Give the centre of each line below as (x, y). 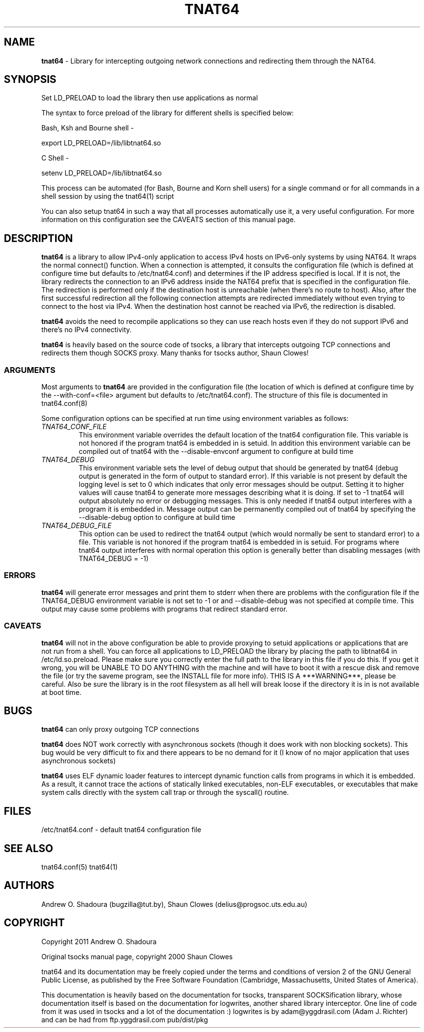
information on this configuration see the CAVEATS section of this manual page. (168, 220)
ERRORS (20, 575)
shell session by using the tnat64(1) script (108, 196)
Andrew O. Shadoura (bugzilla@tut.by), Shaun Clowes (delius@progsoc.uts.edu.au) (174, 904)
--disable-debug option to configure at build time (157, 517)
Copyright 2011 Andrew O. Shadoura (99, 941)
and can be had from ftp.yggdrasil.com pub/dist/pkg (125, 1019)
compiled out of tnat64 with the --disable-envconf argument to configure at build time (216, 451)
